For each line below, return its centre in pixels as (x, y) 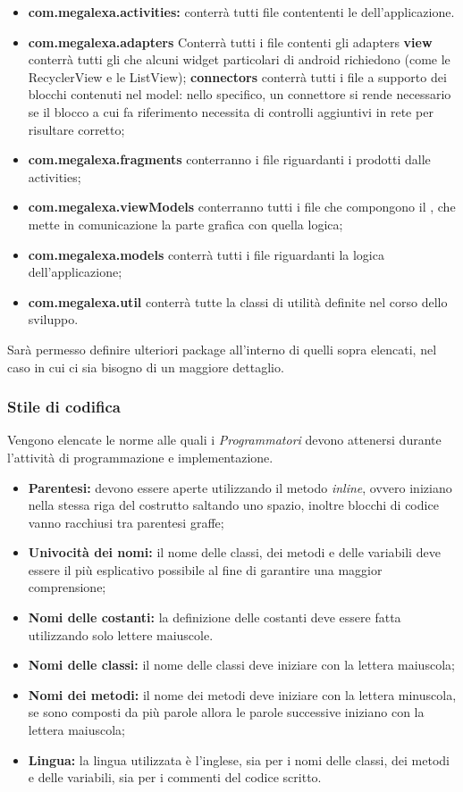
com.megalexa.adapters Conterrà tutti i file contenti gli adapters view (230, 42)
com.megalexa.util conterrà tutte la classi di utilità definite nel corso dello (238, 301)
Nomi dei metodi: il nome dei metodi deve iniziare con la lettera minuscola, (242, 694)
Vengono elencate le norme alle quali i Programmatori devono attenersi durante (224, 440)
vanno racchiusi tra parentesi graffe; (126, 522)
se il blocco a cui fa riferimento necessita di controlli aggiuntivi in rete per (231, 111)
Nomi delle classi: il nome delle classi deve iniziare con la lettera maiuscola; (241, 665)
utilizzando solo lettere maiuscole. (121, 634)
